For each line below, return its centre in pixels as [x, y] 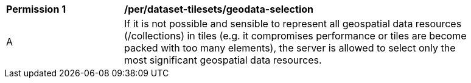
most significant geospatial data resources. [223, 60]
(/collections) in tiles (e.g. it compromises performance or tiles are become [295, 36]
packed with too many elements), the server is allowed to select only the [290, 48]
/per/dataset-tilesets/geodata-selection [219, 9]
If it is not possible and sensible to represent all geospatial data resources [293, 24]
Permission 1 [36, 9]
